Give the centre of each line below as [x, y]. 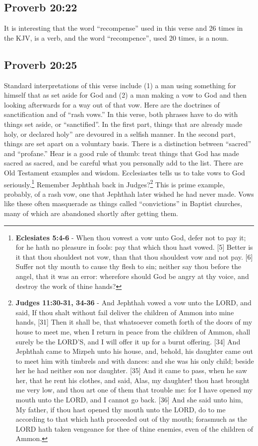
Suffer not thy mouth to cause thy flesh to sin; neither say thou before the [129, 266]
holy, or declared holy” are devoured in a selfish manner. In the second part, [120, 134]
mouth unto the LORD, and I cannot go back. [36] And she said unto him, [129, 400]
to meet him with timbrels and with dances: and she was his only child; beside [135, 361]
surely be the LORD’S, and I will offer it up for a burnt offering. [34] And [128, 341]
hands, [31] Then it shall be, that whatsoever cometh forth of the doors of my [134, 322]
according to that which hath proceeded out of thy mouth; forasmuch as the [131, 419]
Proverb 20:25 [41, 64]
